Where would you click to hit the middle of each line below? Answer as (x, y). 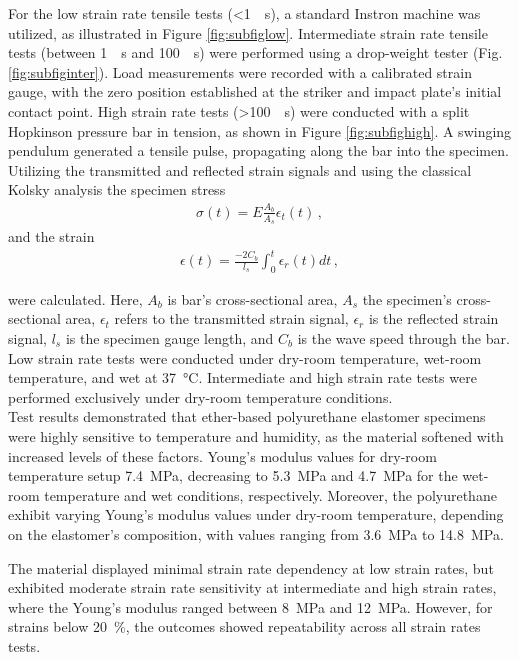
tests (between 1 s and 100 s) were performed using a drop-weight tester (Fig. (255, 52)
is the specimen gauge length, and (169, 338)
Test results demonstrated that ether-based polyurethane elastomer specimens (247, 416)
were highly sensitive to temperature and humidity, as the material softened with (256, 436)
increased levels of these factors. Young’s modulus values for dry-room (222, 455)
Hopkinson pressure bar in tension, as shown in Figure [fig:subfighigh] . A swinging (260, 130)
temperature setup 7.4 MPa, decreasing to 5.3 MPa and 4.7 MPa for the (233, 475)
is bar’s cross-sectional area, (252, 298)
